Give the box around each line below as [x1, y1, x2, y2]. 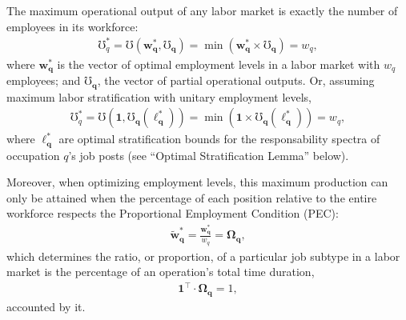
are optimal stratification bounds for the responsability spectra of [58, 130, 380, 147]
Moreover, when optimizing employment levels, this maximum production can [6, 174, 388, 190]
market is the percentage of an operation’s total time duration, [6, 263, 315, 280]
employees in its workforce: [6, 18, 139, 34]
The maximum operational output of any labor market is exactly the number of [6, 2, 398, 18]
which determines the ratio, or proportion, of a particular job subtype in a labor [6, 247, 400, 264]
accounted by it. [6, 298, 86, 314]
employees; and [6, 72, 81, 89]
